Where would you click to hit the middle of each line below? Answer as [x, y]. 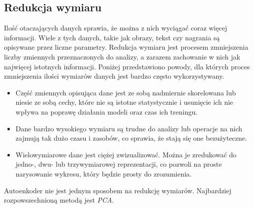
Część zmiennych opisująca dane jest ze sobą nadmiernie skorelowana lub [126, 92]
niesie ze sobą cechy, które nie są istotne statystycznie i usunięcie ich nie [124, 102]
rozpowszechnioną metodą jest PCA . [59, 200]
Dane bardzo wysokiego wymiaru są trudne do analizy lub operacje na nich [129, 128]
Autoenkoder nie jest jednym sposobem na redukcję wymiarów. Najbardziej [118, 190]
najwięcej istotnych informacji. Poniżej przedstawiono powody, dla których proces [127, 66]
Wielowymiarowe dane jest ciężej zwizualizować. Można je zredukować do [126, 154]
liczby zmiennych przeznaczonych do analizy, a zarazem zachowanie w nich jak [122, 56]
